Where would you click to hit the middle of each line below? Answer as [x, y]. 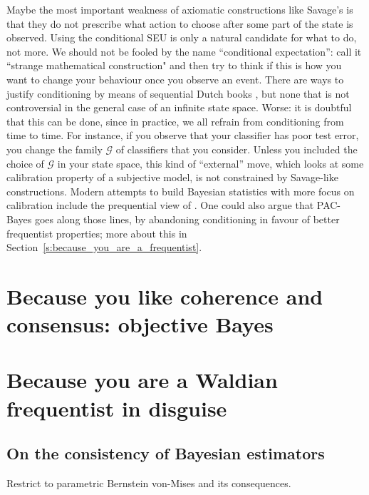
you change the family [54, 149]
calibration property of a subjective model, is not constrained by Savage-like [172, 177]
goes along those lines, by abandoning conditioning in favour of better [187, 219]
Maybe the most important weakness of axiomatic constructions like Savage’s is [180, 9]
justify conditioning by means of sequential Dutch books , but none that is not [178, 93]
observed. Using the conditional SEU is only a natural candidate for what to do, [182, 37]
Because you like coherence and [165, 296]
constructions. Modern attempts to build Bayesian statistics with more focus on [181, 191]
